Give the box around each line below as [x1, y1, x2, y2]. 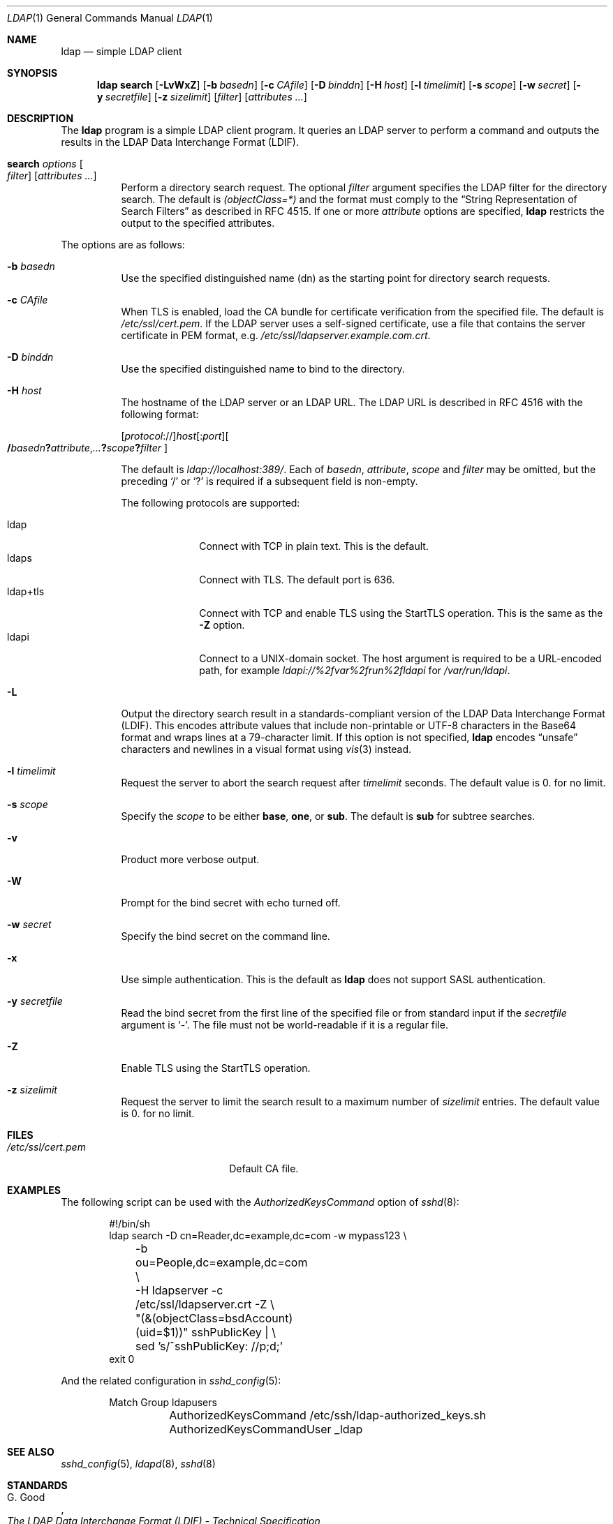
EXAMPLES [7, 1184, 61, 1196]
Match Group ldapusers [109, 1396, 217, 1408]
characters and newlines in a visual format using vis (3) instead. [121, 743, 412, 755]
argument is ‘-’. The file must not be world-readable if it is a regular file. [121, 1019, 448, 1031]
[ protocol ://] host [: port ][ [121, 430, 229, 442]
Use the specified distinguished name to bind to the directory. [121, 363, 405, 375]
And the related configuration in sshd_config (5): [61, 1375, 281, 1387]
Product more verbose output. [121, 853, 260, 865]
